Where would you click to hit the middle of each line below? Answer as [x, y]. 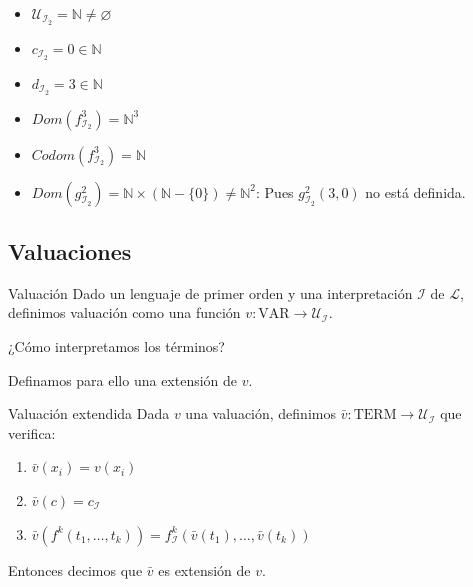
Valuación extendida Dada [89, 413]
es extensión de [204, 569]
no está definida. [415, 191]
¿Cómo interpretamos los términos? [116, 345]
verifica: [32, 432]
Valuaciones [70, 250]
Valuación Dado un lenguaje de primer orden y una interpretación [210, 292]
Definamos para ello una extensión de [123, 379]
